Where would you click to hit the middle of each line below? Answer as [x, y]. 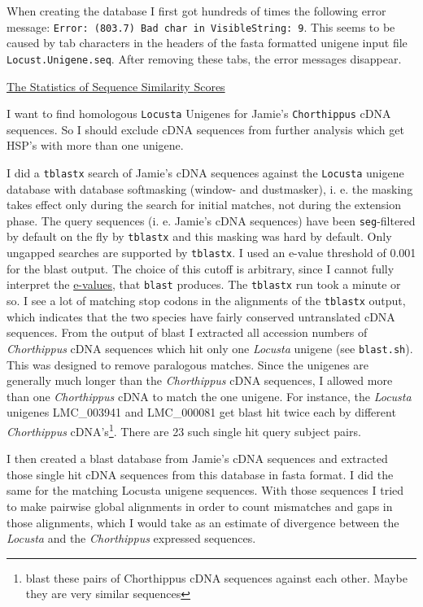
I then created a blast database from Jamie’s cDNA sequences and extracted [197, 459]
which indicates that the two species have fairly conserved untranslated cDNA [201, 316]
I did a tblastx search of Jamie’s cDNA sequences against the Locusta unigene [205, 172]
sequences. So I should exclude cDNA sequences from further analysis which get [205, 129]
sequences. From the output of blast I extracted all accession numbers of [187, 332]
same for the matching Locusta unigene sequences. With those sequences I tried [205, 490]
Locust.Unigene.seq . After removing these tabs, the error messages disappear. [204, 58]
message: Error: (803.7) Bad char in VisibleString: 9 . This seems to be [201, 26]
